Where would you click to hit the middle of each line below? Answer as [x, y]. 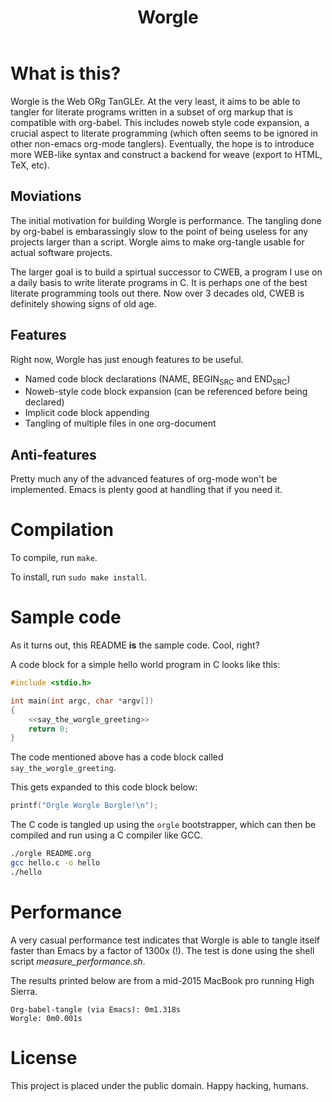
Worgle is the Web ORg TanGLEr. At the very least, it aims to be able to [155, 101]
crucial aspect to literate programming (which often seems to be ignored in [164, 133]
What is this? [66, 73]
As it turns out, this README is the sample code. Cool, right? [135, 645]
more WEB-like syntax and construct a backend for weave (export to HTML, [166, 154]
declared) [44, 402]
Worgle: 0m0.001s [46, 1018]
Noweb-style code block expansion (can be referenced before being [166, 392]
